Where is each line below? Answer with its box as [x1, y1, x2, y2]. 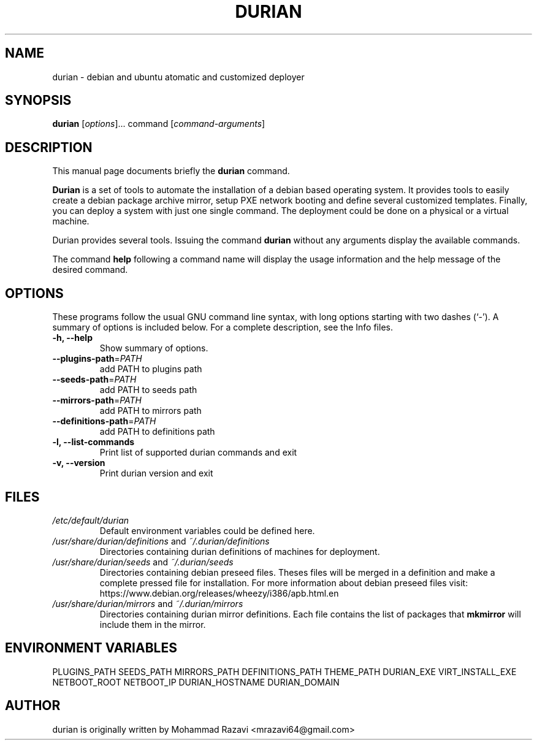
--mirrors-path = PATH [52, 395, 142, 406]
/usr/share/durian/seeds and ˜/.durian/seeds [52, 556, 234, 567]
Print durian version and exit [99, 468, 213, 479]
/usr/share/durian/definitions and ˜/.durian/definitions [52, 535, 270, 546]
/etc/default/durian [52, 514, 129, 525]
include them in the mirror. [99, 619, 206, 630]
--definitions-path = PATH [52, 416, 156, 427]
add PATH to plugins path [99, 364, 202, 375]
